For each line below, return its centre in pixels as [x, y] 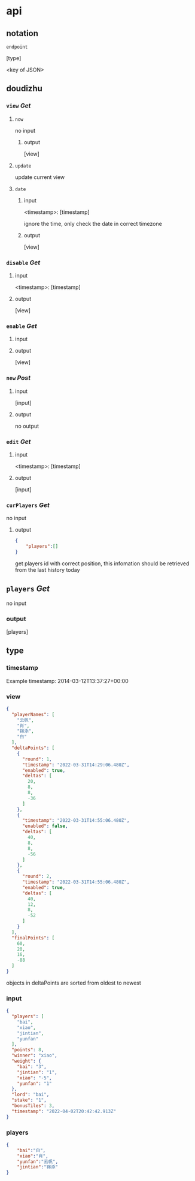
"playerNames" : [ [33, 714]
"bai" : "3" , [32, 1067]
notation [22, 33]
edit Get [19, 442]
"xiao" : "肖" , [33, 1156]
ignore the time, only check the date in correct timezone [93, 223]
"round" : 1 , [37, 759]
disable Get [23, 263]
